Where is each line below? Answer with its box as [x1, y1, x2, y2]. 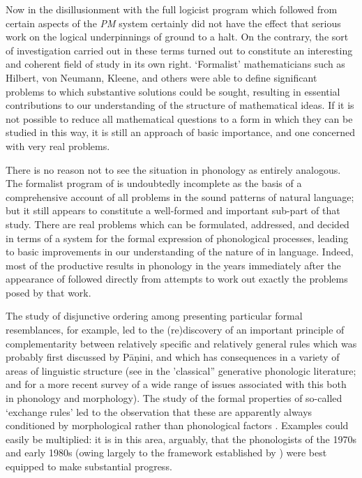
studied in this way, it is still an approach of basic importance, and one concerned [6, 125, 356, 140]
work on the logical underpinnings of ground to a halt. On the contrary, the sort [6, 29, 349, 44]
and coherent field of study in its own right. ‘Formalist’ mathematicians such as [6, 57, 345, 71]
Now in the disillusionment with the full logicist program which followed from [6, 2, 338, 16]
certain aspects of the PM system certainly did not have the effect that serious [6, 15, 341, 30]
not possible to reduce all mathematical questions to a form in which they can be [6, 111, 353, 126]
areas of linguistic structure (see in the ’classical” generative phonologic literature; [6, 363, 356, 378]
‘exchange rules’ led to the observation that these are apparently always [6, 404, 312, 419]
